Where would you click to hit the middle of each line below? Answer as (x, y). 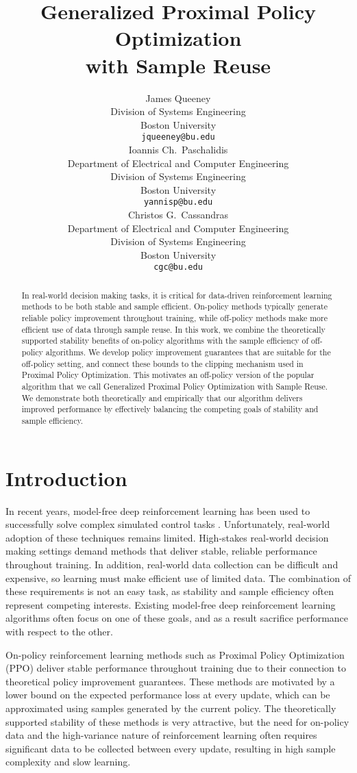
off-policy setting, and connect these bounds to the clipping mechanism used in (162, 363)
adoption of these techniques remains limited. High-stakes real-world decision (167, 537)
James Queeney (178, 98)
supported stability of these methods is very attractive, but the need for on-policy (177, 721)
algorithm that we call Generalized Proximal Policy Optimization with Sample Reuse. (175, 386)
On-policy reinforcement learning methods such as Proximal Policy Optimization (175, 654)
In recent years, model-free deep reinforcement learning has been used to (158, 510)
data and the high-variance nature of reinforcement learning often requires (161, 735)
